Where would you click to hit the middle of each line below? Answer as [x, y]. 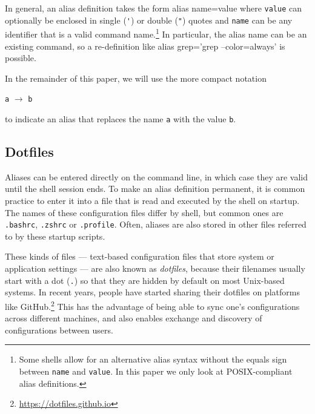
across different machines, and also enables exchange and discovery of [134, 318]
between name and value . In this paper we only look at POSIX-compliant [156, 371]
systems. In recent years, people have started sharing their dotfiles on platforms [152, 292]
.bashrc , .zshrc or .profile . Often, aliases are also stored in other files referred [156, 224]
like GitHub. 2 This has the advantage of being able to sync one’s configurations [152, 305]
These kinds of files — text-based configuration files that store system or [140, 256]
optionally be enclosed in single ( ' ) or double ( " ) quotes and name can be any [149, 20]
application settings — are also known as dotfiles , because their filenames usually [155, 268]
